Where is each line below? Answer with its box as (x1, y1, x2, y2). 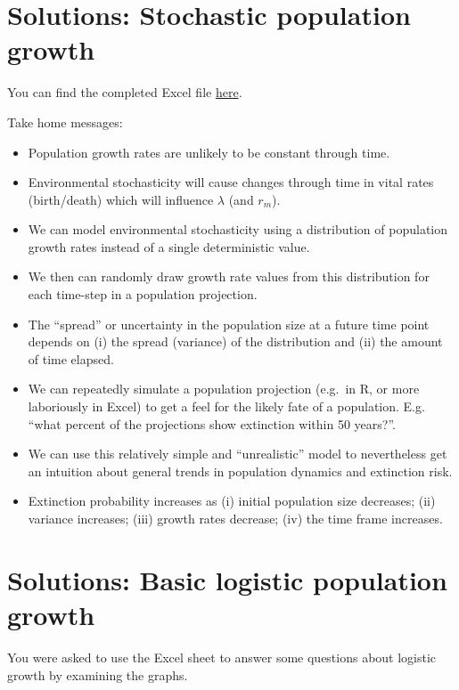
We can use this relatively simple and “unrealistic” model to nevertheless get (28, 444, 447, 463)
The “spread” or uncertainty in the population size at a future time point (28, 314, 430, 333)
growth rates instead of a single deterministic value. (28, 237, 310, 256)
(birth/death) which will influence (28, 190, 214, 208)
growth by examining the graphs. (7, 665, 188, 684)
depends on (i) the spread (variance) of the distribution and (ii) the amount (28, 332, 443, 351)
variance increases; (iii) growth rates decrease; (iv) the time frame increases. (28, 509, 443, 527)
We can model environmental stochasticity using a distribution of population (28, 220, 448, 239)
